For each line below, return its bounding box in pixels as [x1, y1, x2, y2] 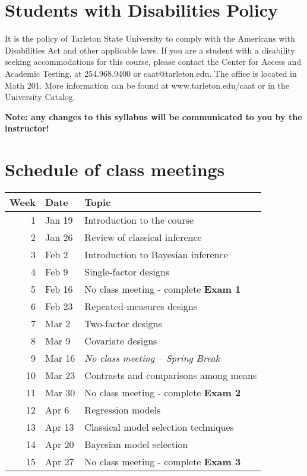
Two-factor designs [84, 317, 162, 330]
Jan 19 [45, 213, 73, 227]
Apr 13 [45, 420, 74, 434]
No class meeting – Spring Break [84, 351, 220, 365]
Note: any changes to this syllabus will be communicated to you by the [5, 110, 302, 123]
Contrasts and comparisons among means [84, 368, 257, 382]
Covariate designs [84, 334, 157, 347]
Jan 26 [45, 230, 73, 244]
